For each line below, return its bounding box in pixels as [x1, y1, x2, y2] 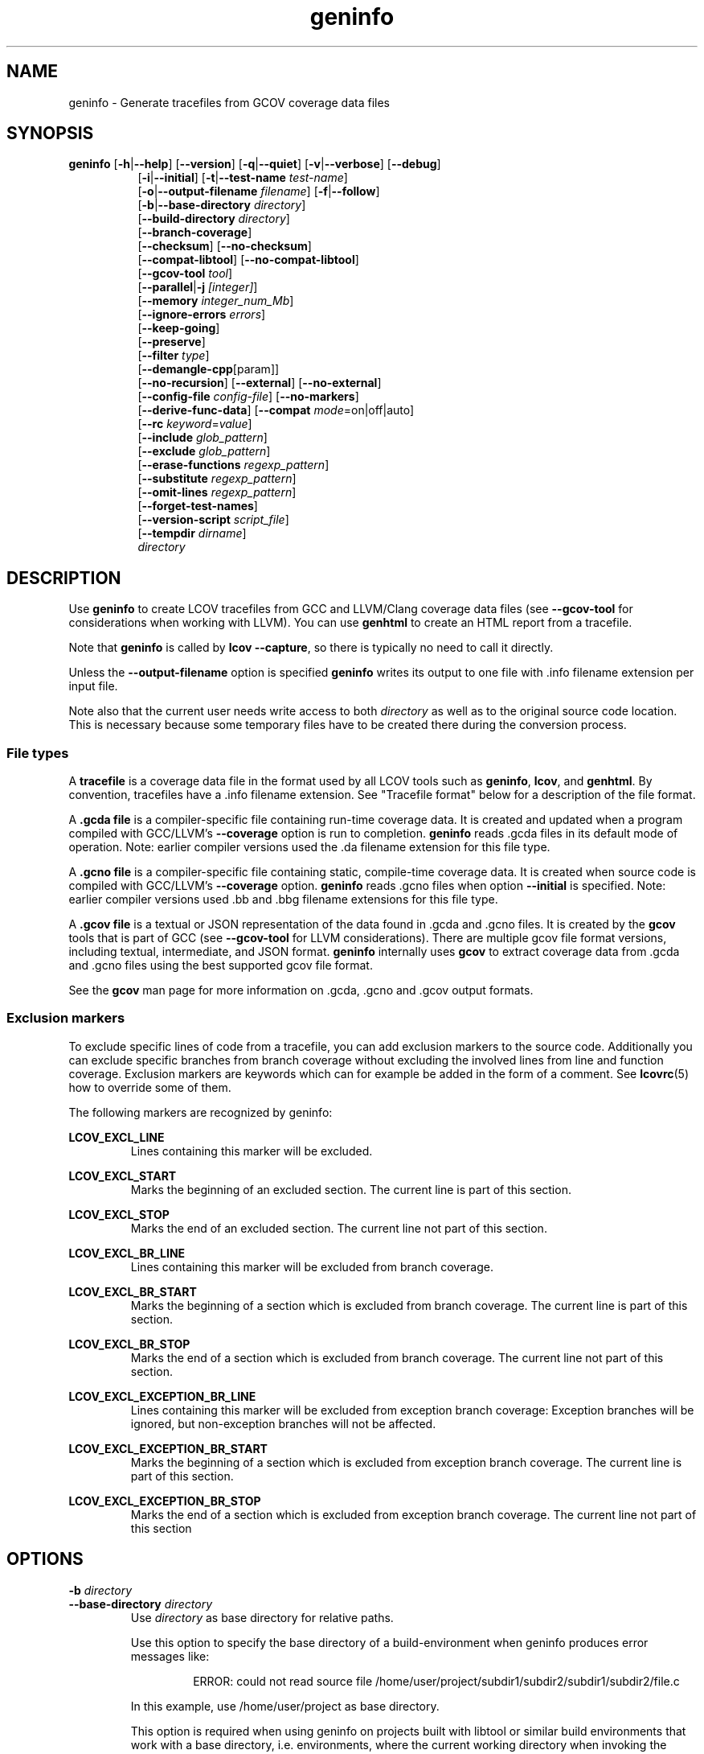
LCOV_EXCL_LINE [68, 1130, 165, 1144]
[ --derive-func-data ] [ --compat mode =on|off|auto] [137, 403, 415, 418]
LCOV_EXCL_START [68, 1168, 177, 1183]
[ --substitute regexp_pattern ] [137, 471, 297, 486]
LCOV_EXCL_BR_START [68, 1284, 197, 1299]
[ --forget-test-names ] [137, 499, 258, 513]
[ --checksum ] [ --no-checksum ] [137, 239, 312, 253]
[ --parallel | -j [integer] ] [137, 280, 258, 294]
